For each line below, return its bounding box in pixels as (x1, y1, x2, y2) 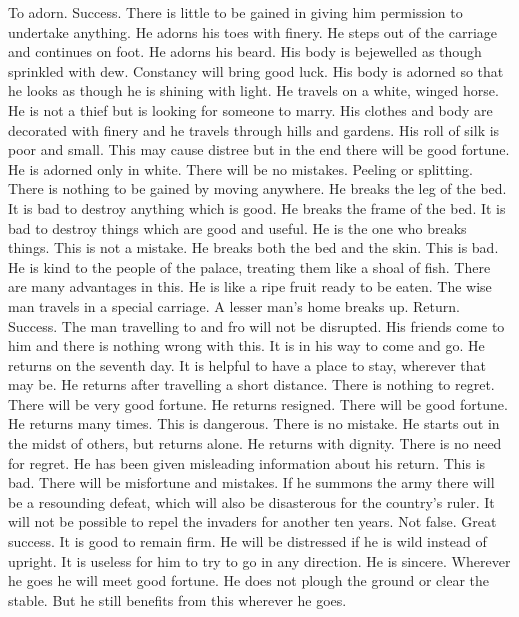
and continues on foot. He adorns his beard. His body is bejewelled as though (8, 41, 482, 62)
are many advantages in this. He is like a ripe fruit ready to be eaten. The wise (8, 276, 492, 297)
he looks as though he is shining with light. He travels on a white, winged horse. (8, 80, 499, 101)
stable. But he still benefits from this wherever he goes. (8, 589, 347, 610)
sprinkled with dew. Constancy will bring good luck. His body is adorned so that (8, 60, 504, 81)
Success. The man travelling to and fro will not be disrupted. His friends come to (8, 315, 505, 336)
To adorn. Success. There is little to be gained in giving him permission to (8, 2, 463, 22)
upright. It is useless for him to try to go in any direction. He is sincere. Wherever (8, 550, 511, 571)
